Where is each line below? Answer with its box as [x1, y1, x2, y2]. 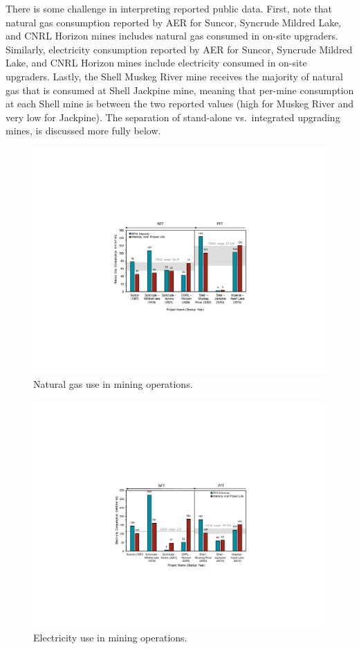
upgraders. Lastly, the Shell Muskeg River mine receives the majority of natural [6, 69, 343, 83]
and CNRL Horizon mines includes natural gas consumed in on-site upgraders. [6, 28, 338, 43]
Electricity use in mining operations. [33, 630, 187, 644]
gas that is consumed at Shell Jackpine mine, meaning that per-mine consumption [6, 82, 354, 97]
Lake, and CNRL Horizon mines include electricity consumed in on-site [6, 55, 307, 70]
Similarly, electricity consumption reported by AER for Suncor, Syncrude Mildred [6, 42, 353, 56]
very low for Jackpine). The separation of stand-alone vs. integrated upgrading [6, 109, 340, 124]
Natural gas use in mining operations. [33, 377, 193, 391]
